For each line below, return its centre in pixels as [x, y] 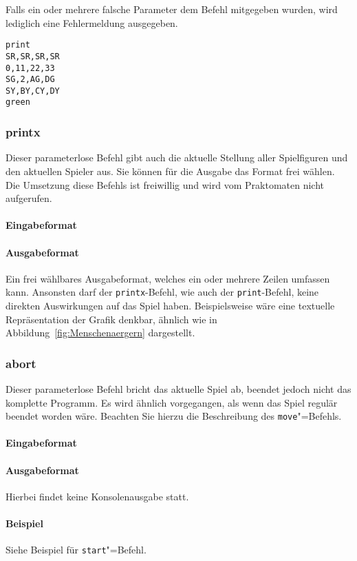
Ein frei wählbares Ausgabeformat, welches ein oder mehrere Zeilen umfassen [168, 278]
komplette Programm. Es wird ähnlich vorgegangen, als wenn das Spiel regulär [172, 402]
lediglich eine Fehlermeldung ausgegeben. [92, 22]
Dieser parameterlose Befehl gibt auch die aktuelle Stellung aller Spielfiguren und [177, 157]
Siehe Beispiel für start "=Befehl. [76, 550]
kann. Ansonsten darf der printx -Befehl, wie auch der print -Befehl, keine [162, 292]
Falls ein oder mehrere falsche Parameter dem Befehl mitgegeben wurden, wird [172, 9]
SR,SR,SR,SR [33, 56]
